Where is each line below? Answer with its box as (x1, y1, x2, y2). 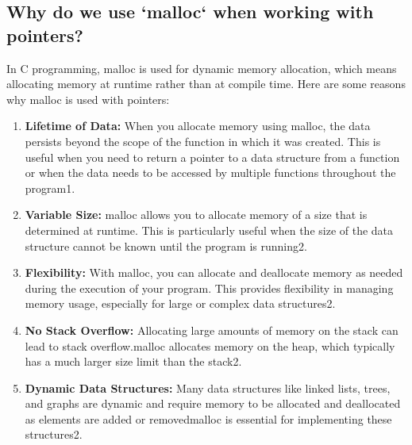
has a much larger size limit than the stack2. (25, 353, 242, 370)
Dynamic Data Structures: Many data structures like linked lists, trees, (25, 379, 391, 396)
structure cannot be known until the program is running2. (25, 237, 307, 254)
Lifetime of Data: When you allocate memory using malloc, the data (25, 117, 371, 134)
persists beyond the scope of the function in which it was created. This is (25, 132, 381, 149)
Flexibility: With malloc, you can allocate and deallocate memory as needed (25, 264, 403, 281)
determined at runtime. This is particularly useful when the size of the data (25, 221, 394, 238)
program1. (25, 179, 75, 196)
